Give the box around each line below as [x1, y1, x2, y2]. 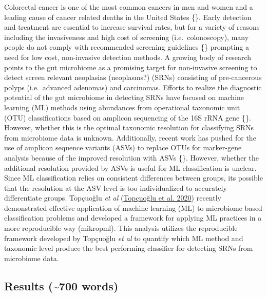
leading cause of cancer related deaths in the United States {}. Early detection [4, 11, 252, 22]
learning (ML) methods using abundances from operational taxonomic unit [4, 102, 240, 112]
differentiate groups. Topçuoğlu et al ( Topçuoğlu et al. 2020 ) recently [4, 192, 221, 203]
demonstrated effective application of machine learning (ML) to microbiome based [4, 202, 262, 213]
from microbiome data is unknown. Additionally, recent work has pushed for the [4, 132, 256, 143]
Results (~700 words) [4, 278, 119, 293]
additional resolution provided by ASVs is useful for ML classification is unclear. [4, 162, 257, 173]
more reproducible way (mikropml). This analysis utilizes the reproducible [4, 223, 238, 233]
